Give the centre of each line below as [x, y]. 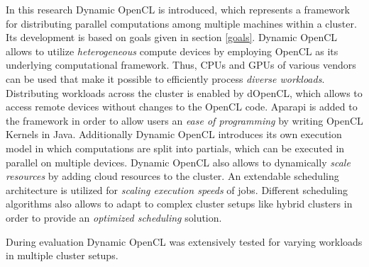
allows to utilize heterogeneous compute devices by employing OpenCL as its [172, 51]
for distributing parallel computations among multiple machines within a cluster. [181, 23]
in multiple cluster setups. [62, 255]
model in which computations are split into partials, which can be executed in [175, 148]
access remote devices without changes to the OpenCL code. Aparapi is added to [182, 107]
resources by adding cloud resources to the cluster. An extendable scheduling [172, 176]
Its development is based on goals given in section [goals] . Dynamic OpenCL [172, 37]
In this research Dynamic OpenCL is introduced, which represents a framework [178, 9]
